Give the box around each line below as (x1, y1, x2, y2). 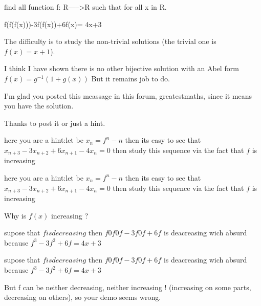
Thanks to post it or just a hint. (4, 117, 105, 128)
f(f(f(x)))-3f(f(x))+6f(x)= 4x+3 (4, 18, 102, 29)
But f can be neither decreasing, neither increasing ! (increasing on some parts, (4, 281, 251, 292)
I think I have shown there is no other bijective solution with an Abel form (4, 63, 239, 74)
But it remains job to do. (91, 73, 170, 83)
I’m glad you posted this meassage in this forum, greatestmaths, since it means (4, 90, 252, 101)
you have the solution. (4, 100, 74, 111)
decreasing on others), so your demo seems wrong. (4, 292, 161, 302)
